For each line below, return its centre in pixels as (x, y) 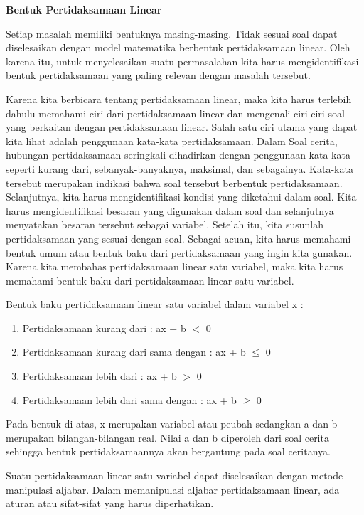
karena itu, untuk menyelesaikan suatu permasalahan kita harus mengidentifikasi (182, 61)
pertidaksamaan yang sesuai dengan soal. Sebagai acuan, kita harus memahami (178, 238)
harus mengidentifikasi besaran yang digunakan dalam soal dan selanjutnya (170, 210)
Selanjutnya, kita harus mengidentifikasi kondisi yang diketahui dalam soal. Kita (181, 197)
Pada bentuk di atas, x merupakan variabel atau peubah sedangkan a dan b (172, 424)
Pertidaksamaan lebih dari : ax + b (100, 376)
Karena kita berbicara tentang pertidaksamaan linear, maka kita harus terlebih (179, 99)
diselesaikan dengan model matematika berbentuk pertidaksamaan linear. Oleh (178, 47)
